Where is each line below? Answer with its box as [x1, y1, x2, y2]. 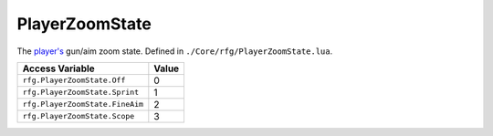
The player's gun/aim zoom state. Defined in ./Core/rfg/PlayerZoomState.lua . [16, 46, 333, 57]
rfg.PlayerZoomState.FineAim [22, 99, 144, 110]
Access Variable [22, 62, 95, 75]
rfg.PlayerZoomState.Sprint [22, 88, 140, 98]
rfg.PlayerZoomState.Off [22, 76, 126, 86]
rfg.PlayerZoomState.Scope [22, 111, 135, 121]
